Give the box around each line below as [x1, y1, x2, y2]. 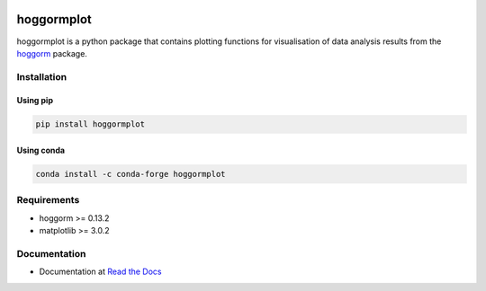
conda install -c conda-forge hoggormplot [35, 169, 226, 180]
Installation [16, 70, 67, 83]
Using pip [16, 95, 54, 106]
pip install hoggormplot [35, 119, 146, 129]
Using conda [16, 145, 66, 156]
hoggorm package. [16, 48, 87, 58]
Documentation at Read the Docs [39, 266, 162, 278]
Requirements [16, 194, 80, 207]
